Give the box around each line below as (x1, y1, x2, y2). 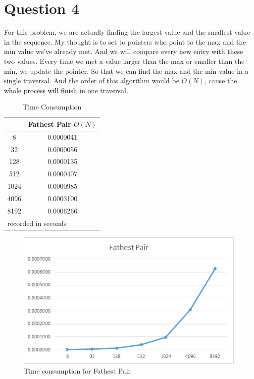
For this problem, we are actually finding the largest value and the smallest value (4, 27, 250, 37)
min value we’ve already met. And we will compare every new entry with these (4, 46, 243, 56)
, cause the (204, 75, 237, 86)
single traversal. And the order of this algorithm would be (4, 75, 179, 86)
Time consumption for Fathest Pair (24, 365, 131, 376)
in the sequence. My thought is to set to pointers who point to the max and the (4, 36, 246, 47)
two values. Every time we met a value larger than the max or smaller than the (4, 55, 245, 66)
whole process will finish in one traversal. (4, 85, 128, 95)
